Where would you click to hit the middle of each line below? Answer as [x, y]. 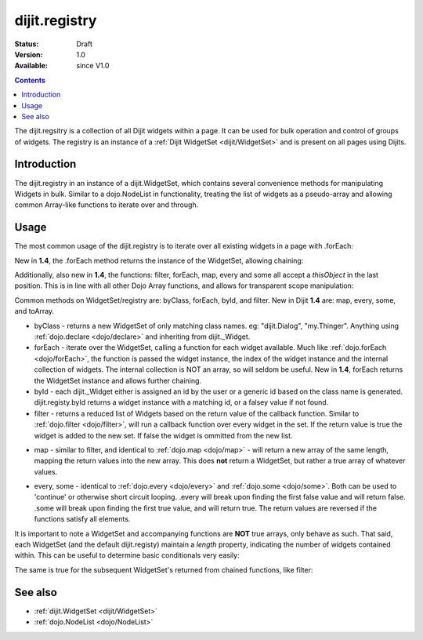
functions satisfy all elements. [82, 519]
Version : [29, 54]
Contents [30, 80]
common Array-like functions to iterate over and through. [107, 205]
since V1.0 [93, 66]
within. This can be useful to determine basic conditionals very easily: [127, 555]
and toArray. [34, 311]
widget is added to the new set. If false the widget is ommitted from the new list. [163, 435]
